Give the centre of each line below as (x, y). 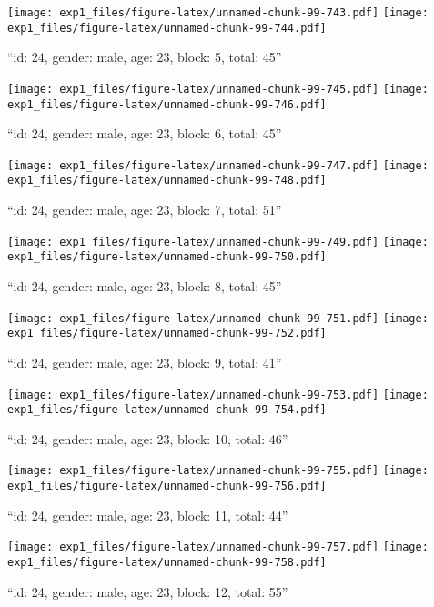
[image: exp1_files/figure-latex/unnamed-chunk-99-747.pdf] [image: (218, 165)
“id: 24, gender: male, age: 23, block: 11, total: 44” (148, 515)
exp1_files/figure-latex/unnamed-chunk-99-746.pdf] (167, 104)
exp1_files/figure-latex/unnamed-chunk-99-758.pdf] (167, 562)
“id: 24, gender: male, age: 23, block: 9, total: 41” (145, 362)
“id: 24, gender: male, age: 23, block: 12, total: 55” (148, 591)
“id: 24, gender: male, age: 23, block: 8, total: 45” (145, 286)
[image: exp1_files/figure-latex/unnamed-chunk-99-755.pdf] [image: (218, 471)
